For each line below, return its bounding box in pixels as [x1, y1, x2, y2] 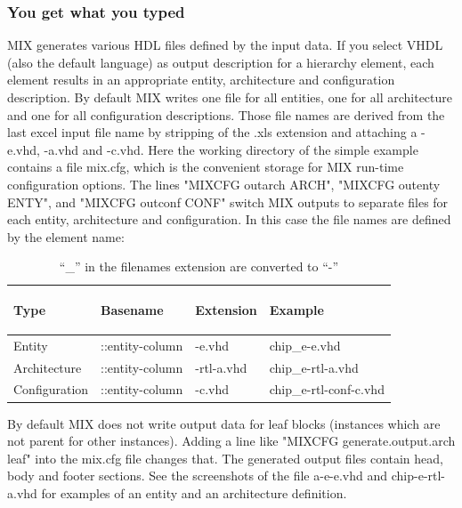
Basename [101, 300, 164, 319]
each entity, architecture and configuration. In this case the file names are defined [7, 210, 451, 229]
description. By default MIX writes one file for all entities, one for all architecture [7, 88, 452, 106]
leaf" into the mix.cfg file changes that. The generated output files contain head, [7, 448, 443, 467]
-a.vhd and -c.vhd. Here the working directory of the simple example [44, 140, 418, 158]
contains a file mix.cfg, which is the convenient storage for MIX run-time [7, 157, 404, 176]
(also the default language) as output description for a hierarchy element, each [7, 52, 434, 71]
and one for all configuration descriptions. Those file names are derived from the [7, 105, 445, 124]
